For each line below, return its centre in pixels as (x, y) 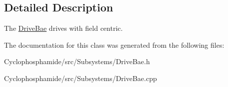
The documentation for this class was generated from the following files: (114, 44)
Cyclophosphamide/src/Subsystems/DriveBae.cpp (80, 78)
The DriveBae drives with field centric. (63, 28)
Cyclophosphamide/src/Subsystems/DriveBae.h (77, 61)
